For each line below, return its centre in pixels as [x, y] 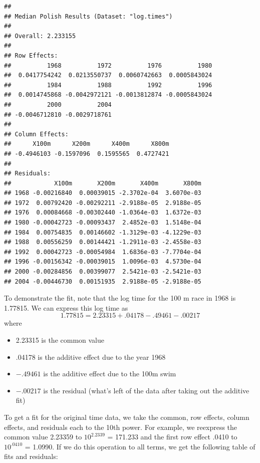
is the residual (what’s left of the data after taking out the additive [146, 390]
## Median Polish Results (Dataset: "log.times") [88, 16]
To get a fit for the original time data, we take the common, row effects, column [127, 417]
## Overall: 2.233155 [40, 36]
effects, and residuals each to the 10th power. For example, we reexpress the [121, 427]
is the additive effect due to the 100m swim [110, 374]
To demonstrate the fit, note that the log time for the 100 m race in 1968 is [120, 298]
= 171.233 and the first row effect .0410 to [172, 437]
